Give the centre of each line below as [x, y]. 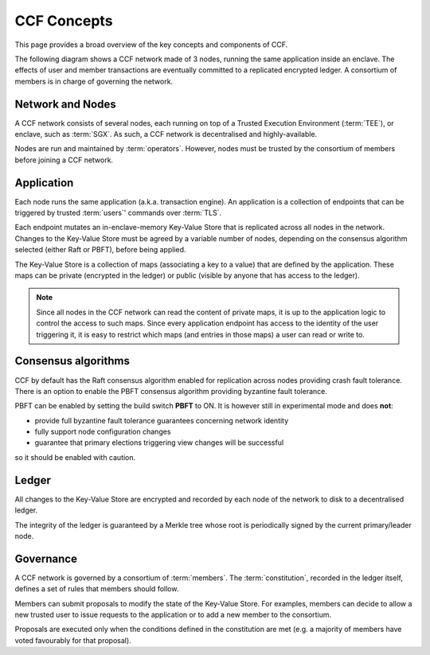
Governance [46, 558]
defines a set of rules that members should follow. [97, 589]
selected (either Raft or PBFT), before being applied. [100, 250]
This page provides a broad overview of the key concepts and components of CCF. [151, 45]
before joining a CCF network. [64, 160]
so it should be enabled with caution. [75, 457]
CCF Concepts [64, 21]
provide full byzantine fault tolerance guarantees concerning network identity [162, 420]
